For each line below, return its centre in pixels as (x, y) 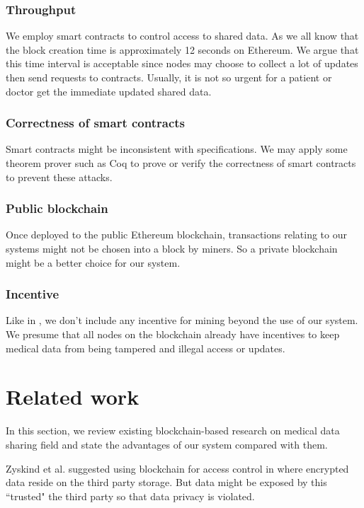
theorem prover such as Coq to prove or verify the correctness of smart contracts (181, 163)
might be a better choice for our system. (93, 262)
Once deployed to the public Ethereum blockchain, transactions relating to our (176, 235)
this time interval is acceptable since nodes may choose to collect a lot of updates (182, 63)
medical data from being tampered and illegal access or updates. (146, 348)
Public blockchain (57, 208)
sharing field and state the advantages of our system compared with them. (167, 444)
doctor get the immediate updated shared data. (109, 91)
